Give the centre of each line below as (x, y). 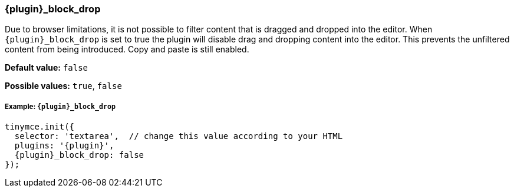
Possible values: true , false (63, 86)
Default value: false (47, 68)
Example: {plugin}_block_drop (60, 106)
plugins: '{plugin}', (64, 146)
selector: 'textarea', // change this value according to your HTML (179, 136)
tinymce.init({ (40, 127)
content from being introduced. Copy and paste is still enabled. (127, 49)
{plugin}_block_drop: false (79, 155)
